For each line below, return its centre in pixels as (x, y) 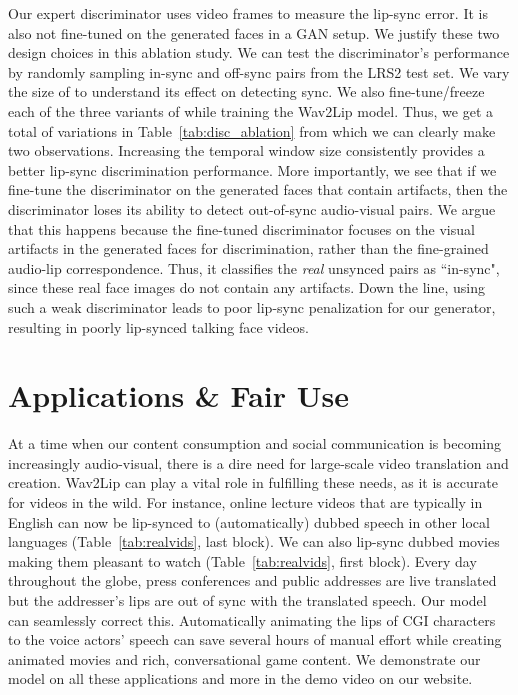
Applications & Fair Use (178, 395)
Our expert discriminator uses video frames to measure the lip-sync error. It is (248, 13)
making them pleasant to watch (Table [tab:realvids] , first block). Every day (242, 560)
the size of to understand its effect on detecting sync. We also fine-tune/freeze (246, 91)
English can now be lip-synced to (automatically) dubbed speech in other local (249, 521)
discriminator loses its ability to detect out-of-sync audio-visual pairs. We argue (252, 208)
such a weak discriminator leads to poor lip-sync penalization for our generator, (252, 306)
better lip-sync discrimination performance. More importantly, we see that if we (252, 169)
